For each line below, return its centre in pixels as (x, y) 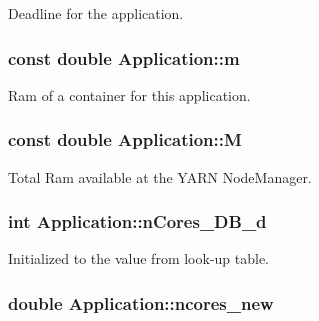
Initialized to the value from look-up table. (139, 258)
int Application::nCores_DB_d (137, 221)
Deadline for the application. (96, 13)
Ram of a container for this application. (129, 94)
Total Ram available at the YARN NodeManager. (160, 176)
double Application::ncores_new (141, 302)
